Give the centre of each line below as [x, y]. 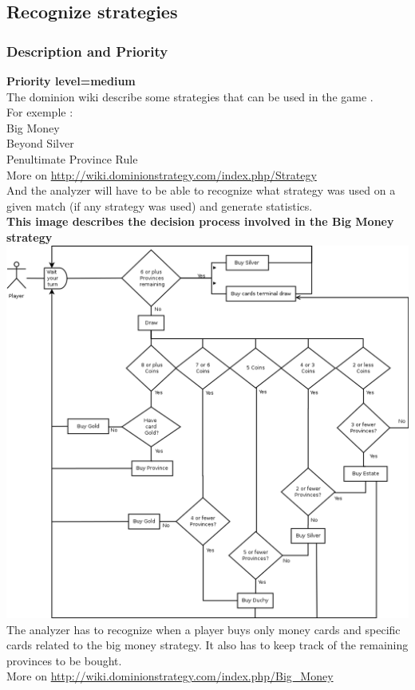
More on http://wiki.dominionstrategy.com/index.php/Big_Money [170, 676]
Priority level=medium [71, 81]
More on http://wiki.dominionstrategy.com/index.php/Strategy [162, 174]
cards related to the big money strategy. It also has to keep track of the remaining [207, 645]
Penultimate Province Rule [72, 158]
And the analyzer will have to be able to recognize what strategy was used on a [201, 190]
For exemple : [40, 112]
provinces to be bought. [64, 660]
